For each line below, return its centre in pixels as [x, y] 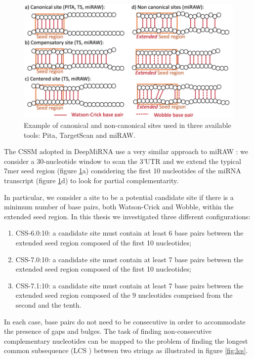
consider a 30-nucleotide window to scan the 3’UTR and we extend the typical [123, 161]
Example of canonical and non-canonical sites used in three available [127, 125]
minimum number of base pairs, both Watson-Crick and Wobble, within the [119, 207]
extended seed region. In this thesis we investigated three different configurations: [127, 216]
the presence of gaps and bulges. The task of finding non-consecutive [108, 331]
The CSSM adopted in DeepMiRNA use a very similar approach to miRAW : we [126, 151]
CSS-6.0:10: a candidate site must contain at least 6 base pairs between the [129, 233]
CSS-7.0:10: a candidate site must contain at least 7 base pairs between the [129, 259]
